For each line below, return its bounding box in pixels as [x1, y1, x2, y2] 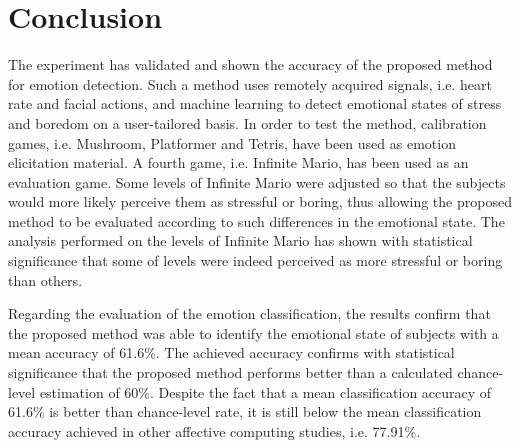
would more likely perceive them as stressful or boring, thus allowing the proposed [8, 191, 512, 212]
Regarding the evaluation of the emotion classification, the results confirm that [8, 303, 491, 324]
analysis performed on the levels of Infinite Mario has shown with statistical [8, 230, 473, 251]
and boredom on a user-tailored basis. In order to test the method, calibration [8, 112, 487, 133]
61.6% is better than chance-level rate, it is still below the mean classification [8, 401, 482, 422]
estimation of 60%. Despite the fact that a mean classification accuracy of [39, 381, 492, 402]
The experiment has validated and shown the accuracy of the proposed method [8, 54, 493, 75]
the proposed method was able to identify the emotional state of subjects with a [8, 322, 499, 343]
